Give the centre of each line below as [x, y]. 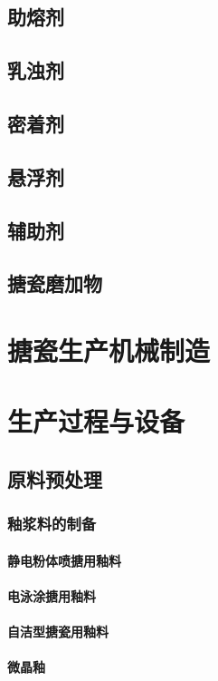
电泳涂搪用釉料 [52, 595]
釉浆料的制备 [52, 524]
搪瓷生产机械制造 [109, 350]
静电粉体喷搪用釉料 [64, 560]
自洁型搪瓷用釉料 [58, 632]
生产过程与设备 [96, 421]
